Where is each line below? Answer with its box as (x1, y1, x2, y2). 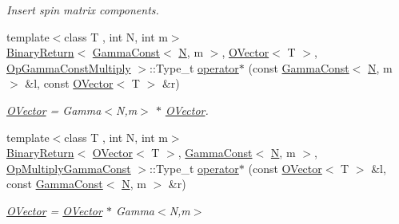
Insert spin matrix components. (6, 2, 159, 18)
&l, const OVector (25, 75, 114, 92)
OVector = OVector (6, 202, 102, 218)
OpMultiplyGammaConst (6, 159, 131, 176)
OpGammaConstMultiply (6, 59, 131, 76)
